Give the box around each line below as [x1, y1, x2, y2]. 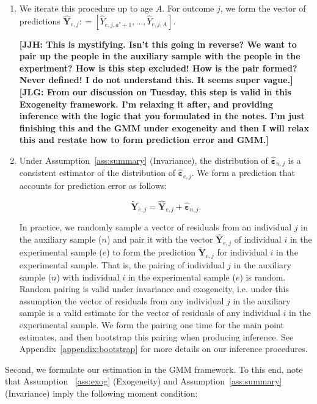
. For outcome [162, 2, 214, 14]
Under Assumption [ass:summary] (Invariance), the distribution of [19, 153, 268, 166]
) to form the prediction [106, 246, 196, 259]
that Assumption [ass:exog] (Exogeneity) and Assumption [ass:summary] [5, 375, 282, 387]
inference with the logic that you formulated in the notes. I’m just [19, 109, 305, 122]
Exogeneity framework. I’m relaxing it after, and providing [19, 97, 273, 110]
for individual [217, 246, 268, 259]
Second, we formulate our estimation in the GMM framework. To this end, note [5, 362, 303, 375]
